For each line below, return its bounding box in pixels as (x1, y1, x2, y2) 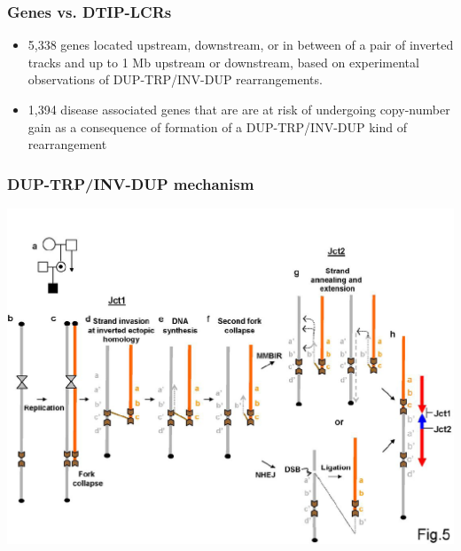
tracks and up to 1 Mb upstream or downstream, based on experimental (27, 52, 419, 71)
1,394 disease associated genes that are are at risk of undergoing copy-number (27, 100, 450, 118)
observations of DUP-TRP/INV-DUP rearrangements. (27, 70, 323, 89)
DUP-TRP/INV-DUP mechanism (7, 172, 254, 194)
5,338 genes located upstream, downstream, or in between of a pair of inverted (27, 35, 454, 54)
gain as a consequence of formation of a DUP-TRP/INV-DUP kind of (27, 117, 407, 136)
